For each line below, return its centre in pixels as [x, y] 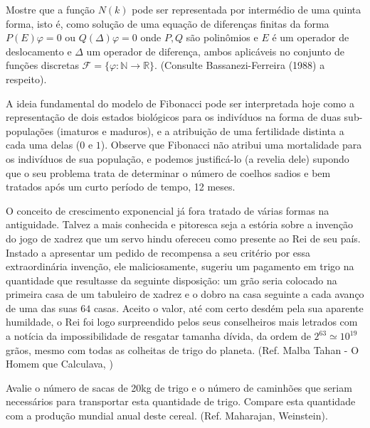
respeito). [26, 79]
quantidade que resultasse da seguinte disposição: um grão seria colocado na [171, 280]
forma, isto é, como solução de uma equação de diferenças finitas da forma [168, 23]
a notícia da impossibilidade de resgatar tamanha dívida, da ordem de [158, 336]
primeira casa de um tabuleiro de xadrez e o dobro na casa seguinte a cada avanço [185, 294]
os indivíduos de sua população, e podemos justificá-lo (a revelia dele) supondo [178, 158]
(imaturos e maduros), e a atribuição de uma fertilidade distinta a [200, 130]
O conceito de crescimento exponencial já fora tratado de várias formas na [168, 210]
